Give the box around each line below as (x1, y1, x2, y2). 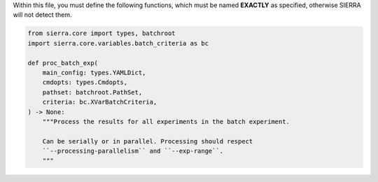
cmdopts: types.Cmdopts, (42, 78, 128, 87)
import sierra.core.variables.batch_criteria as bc (27, 39, 209, 47)
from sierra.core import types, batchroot (27, 29, 176, 38)
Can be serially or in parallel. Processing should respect (42, 137, 253, 145)
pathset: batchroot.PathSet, (42, 88, 143, 96)
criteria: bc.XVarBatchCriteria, (42, 98, 157, 106)
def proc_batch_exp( (27, 59, 98, 66)
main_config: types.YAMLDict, (42, 69, 146, 76)
